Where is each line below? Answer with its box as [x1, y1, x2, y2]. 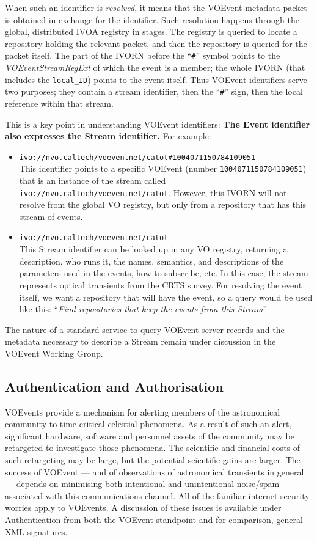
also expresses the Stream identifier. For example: [5, 130, 211, 142]
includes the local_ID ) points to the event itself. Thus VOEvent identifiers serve [5, 73, 307, 86]
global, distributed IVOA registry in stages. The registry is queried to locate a [5, 25, 297, 38]
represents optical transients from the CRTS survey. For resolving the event [19, 278, 302, 291]
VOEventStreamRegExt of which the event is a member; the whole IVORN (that [5, 61, 305, 74]
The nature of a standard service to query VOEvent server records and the [5, 323, 285, 335]
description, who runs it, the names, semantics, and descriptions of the [19, 254, 284, 267]
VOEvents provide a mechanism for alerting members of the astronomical [5, 405, 280, 418]
